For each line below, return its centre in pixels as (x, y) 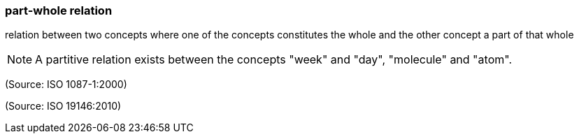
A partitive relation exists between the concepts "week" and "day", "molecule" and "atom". (273, 60)
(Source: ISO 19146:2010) (63, 106)
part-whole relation (59, 10)
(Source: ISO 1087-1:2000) (66, 85)
